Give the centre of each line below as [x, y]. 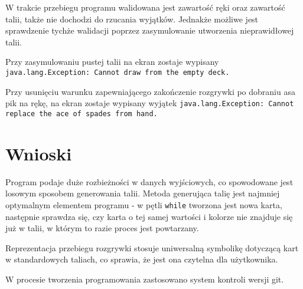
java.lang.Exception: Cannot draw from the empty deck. [118, 72]
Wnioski [39, 153]
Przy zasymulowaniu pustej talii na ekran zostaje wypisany [112, 62]
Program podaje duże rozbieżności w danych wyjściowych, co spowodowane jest [149, 181]
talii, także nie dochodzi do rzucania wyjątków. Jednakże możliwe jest [132, 19]
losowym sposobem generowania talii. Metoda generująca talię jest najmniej [143, 193]
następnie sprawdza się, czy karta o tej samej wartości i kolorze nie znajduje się [149, 216]
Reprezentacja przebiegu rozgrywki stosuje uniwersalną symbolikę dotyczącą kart [152, 247]
